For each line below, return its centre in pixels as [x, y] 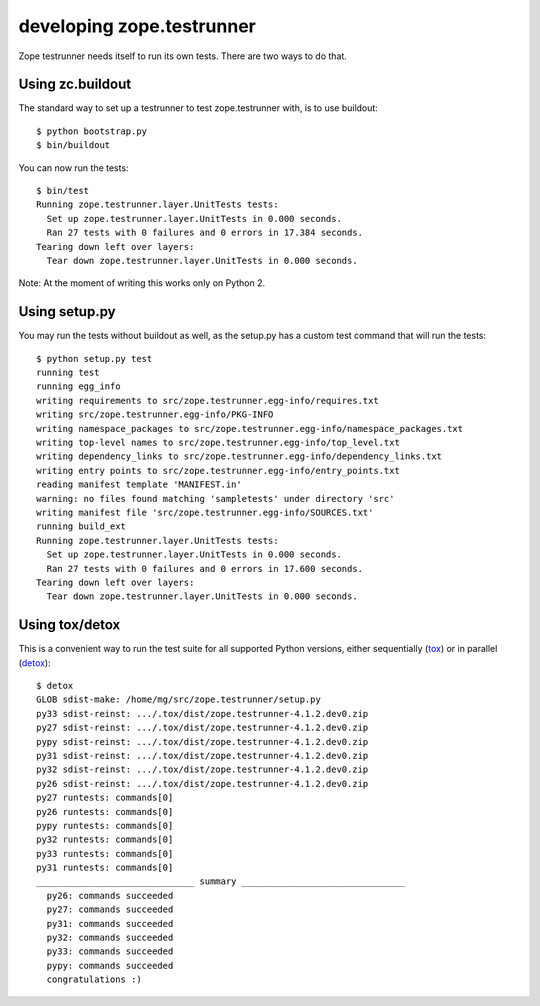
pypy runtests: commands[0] [105, 825]
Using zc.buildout [75, 84]
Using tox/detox [69, 625]
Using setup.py [67, 311]
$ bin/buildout [73, 145]
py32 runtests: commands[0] [105, 839]
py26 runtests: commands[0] [105, 811]
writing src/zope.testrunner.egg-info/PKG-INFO [155, 414]
